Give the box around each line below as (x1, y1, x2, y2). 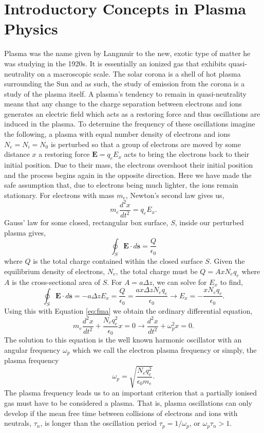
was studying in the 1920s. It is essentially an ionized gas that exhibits (4, 58, 227, 68)
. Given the (209, 256, 245, 266)
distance (4, 149, 30, 159)
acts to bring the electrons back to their (124, 149, 250, 159)
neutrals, (4, 418, 32, 428)
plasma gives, (4, 227, 46, 238)
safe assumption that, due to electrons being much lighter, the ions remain (4, 179, 238, 190)
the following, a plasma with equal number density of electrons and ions (4, 129, 231, 139)
